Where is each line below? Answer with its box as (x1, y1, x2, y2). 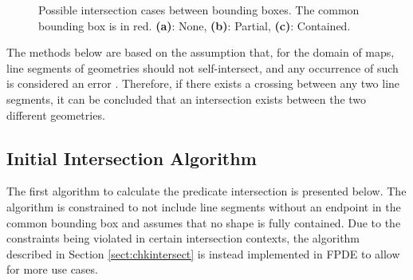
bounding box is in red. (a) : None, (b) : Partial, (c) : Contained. (38, 17, 351, 34)
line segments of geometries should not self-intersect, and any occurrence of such (6, 59, 399, 76)
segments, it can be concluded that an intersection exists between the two (6, 90, 367, 107)
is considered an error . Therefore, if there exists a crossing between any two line (6, 75, 400, 92)
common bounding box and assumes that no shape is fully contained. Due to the (6, 214, 401, 231)
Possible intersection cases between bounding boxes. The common (38, 2, 360, 18)
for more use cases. (6, 261, 98, 278)
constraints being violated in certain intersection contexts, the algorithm (6, 230, 360, 246)
